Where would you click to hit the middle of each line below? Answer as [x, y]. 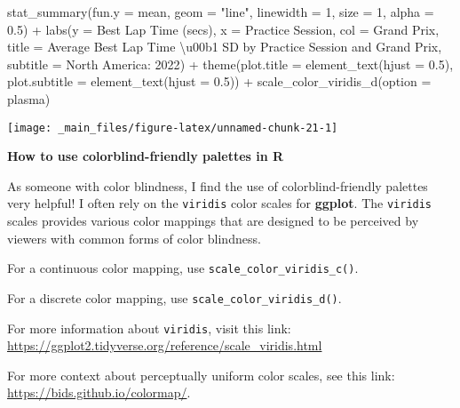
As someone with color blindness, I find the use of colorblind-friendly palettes [218, 185]
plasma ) [29, 98]
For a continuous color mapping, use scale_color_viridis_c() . [183, 268]
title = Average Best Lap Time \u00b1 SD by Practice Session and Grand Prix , [225, 47]
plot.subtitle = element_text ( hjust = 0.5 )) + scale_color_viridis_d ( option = [219, 81]
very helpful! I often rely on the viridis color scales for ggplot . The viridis [220, 203]
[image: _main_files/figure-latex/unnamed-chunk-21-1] [173, 128]
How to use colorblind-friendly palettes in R [146, 156]
